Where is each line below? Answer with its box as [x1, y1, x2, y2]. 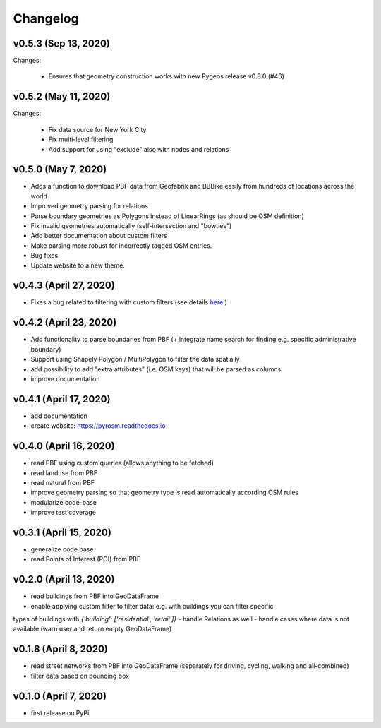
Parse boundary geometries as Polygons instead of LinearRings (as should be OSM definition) [30, 212, 305, 220]
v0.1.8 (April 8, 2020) [13, 643, 109, 655]
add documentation [30, 412, 88, 420]
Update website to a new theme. [30, 261, 125, 270]
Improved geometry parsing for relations [30, 202, 148, 210]
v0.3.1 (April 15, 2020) [13, 526, 112, 538]
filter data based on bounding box [30, 672, 130, 680]
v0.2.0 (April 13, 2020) [13, 573, 115, 585]
